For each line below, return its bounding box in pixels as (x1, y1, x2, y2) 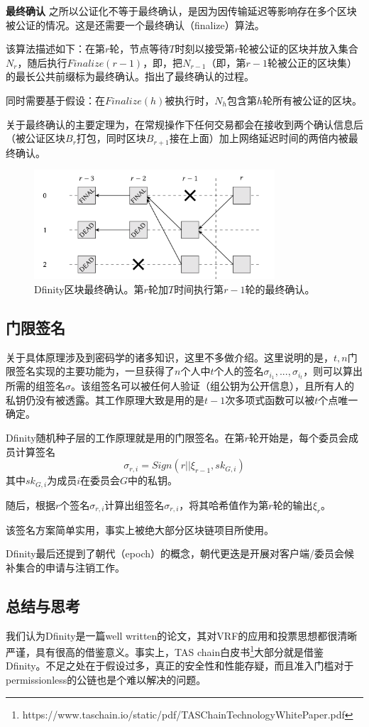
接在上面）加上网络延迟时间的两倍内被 (169, 131, 348, 146)
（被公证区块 (6, 131, 65, 146)
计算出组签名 (104, 497, 165, 512)
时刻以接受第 (175, 41, 235, 56)
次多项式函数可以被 (225, 392, 315, 407)
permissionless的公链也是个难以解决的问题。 (6, 672, 206, 687)
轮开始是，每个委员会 (248, 430, 348, 445)
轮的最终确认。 (245, 281, 315, 296)
